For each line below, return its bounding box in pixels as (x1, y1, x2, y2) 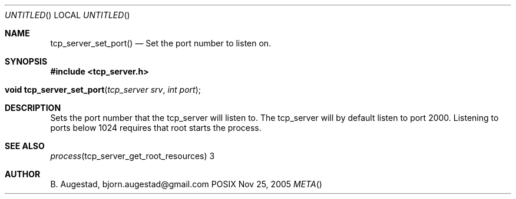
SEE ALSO (5, 141, 45, 151)
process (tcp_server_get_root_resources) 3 (50, 151, 215, 161)
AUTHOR (5, 169, 41, 179)
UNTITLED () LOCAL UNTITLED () (5, 10, 130, 20)
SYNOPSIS (5, 56, 48, 66)
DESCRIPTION (5, 103, 61, 113)
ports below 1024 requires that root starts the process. (50, 123, 262, 133)
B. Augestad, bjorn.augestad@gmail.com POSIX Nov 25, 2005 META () (50, 179, 322, 189)
